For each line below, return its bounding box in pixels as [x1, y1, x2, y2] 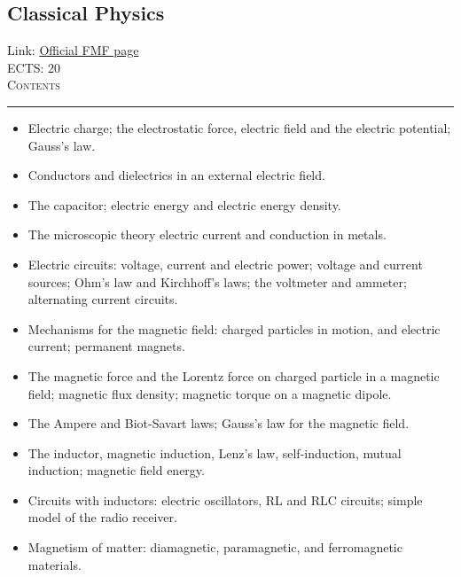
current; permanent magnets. [27, 337, 185, 355]
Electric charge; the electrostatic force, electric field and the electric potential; [27, 118, 451, 136]
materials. [27, 555, 82, 573]
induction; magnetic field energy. [27, 461, 205, 480]
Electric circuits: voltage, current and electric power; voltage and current [27, 254, 423, 273]
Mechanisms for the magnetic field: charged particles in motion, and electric [27, 319, 441, 338]
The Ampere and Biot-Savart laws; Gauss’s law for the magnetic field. [27, 414, 410, 433]
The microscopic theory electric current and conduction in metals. [27, 225, 387, 244]
